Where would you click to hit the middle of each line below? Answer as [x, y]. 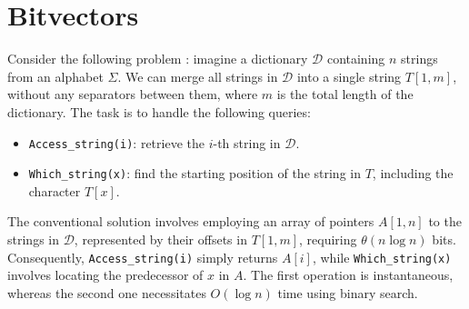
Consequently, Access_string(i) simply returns [143, 257]
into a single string [349, 76]
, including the [413, 173]
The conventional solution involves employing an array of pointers [191, 221]
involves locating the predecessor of [105, 275]
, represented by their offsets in [160, 239]
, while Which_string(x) [382, 257]
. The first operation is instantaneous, [348, 275]
